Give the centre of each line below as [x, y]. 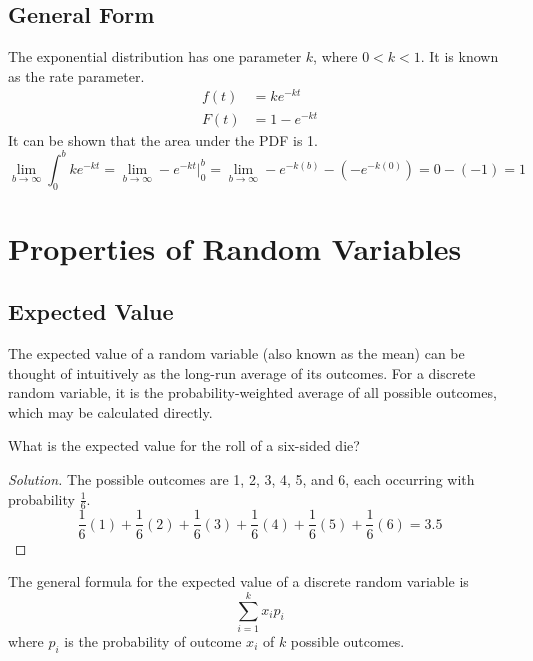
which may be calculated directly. [110, 411]
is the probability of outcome [153, 640]
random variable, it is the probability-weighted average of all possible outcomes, [252, 392]
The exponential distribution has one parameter [155, 56]
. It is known [459, 56]
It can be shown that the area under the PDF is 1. [163, 139]
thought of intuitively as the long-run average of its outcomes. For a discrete [242, 372]
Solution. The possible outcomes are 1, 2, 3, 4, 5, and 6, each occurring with [241, 479]
